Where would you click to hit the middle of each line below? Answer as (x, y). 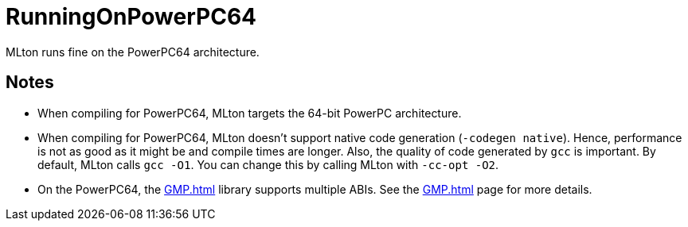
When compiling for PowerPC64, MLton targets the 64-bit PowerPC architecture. (250, 113)
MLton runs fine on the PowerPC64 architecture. (133, 52)
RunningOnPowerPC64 (131, 17)
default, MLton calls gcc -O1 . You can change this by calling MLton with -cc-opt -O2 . (268, 164)
